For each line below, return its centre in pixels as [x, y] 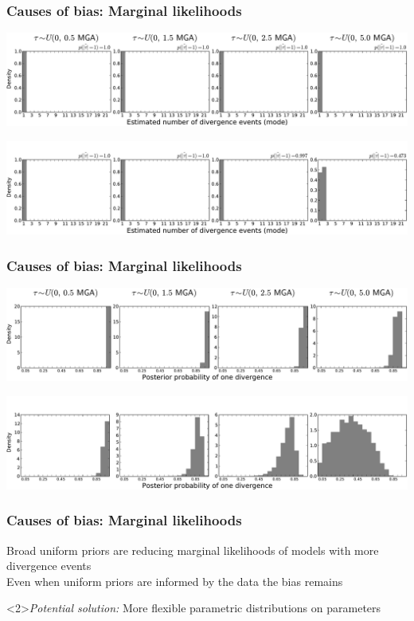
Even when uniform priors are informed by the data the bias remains [175, 581]
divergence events [49, 566]
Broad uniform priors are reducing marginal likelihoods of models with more [193, 550]
